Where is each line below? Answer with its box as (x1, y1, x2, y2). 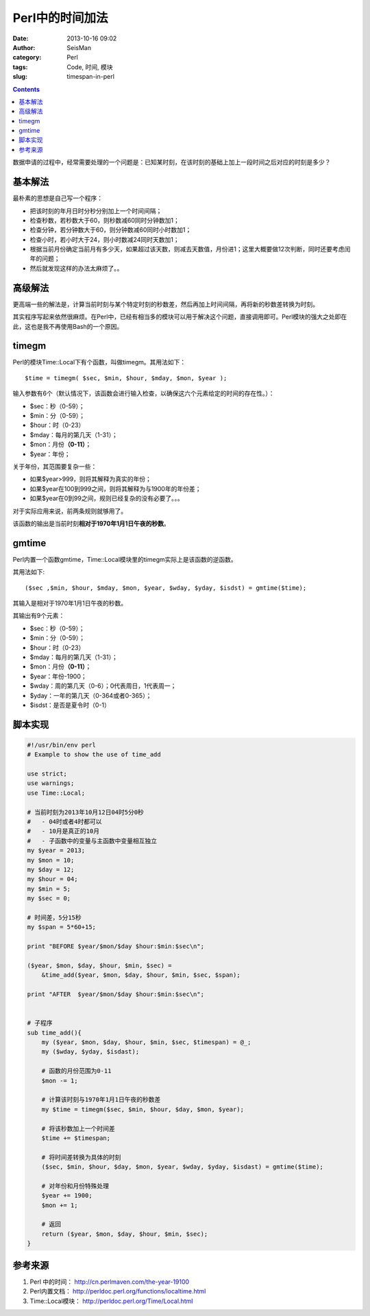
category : (12, 53, 42, 62)
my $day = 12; (27, 866, 75, 873)
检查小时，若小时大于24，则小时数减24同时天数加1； (29, 235, 180, 243)
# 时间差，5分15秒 (27, 913, 82, 921)
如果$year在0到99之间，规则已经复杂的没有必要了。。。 (29, 494, 184, 503)
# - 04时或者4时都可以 (27, 818, 102, 825)
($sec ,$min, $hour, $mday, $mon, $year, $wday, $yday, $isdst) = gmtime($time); (25, 584, 307, 592)
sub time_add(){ (27, 1028, 82, 1036)
